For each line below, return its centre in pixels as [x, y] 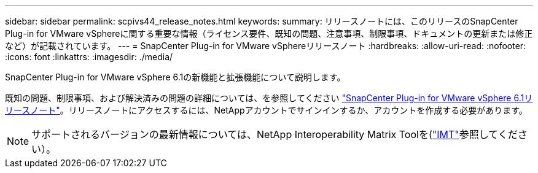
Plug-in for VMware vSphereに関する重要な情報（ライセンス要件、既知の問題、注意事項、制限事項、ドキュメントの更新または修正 [269, 33]
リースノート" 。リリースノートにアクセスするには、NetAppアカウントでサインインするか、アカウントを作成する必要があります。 [266, 110]
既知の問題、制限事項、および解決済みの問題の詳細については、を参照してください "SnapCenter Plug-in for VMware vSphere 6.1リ [269, 98]
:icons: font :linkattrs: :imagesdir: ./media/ [89, 57]
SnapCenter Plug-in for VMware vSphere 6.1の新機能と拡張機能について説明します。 [175, 77]
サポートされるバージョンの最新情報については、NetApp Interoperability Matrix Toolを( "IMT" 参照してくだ [275, 134]
